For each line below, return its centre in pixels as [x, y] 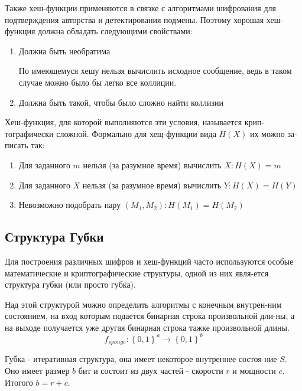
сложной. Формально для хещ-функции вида [136, 133]
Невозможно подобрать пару [70, 205]
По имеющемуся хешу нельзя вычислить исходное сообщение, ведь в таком [155, 71]
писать [17, 145]
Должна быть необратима [64, 50]
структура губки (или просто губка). [70, 284]
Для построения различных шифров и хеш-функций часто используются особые [149, 261]
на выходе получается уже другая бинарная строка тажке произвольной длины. [147, 327]
